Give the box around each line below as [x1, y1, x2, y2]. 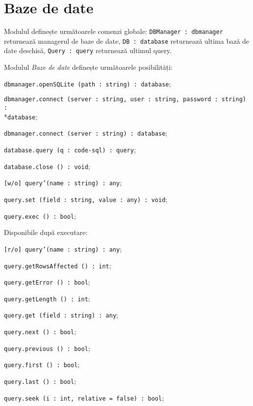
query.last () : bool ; [4, 376, 76, 386]
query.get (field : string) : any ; [4, 310, 118, 320]
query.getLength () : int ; [4, 293, 90, 303]
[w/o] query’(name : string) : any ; [4, 177, 122, 188]
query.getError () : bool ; [4, 277, 90, 287]
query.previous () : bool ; [4, 343, 90, 353]
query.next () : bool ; [4, 326, 76, 337]
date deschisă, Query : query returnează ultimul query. [4, 45, 172, 56]
